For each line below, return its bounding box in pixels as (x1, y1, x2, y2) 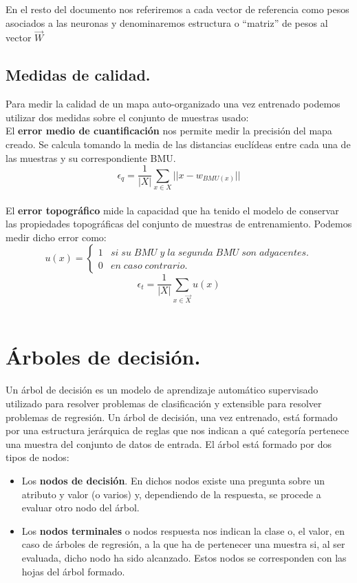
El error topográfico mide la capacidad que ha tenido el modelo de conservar (6, 203, 339, 217)
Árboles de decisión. (6, 342, 201, 371)
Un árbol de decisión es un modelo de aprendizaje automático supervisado (6, 382, 318, 397)
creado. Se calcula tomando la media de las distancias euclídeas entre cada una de (6, 136, 351, 151)
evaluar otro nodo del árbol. (21, 500, 140, 515)
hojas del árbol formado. (21, 564, 125, 578)
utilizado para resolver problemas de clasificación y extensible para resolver (6, 396, 322, 411)
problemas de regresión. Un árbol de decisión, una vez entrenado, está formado (6, 409, 338, 424)
